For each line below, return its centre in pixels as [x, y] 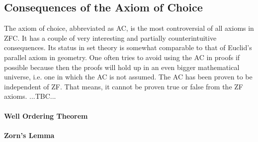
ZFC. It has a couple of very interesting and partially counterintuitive [110, 37]
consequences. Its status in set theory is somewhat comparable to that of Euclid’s [128, 47]
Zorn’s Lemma [29, 135]
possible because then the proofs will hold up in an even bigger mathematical [122, 67]
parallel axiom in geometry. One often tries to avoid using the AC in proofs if [122, 57]
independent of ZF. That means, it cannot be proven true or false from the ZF [124, 86]
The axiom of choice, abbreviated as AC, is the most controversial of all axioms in [129, 28]
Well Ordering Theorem [46, 115]
